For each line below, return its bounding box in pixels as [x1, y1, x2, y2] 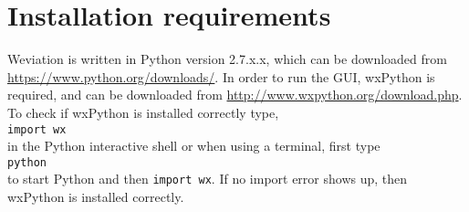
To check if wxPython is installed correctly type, [7, 102, 279, 122]
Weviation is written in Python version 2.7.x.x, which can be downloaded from [7, 49, 447, 69]
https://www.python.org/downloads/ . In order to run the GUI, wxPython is [7, 67, 435, 86]
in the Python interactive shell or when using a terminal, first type [7, 136, 380, 155]
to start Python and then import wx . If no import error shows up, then [7, 169, 408, 188]
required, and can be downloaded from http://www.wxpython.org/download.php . [7, 85, 463, 104]
